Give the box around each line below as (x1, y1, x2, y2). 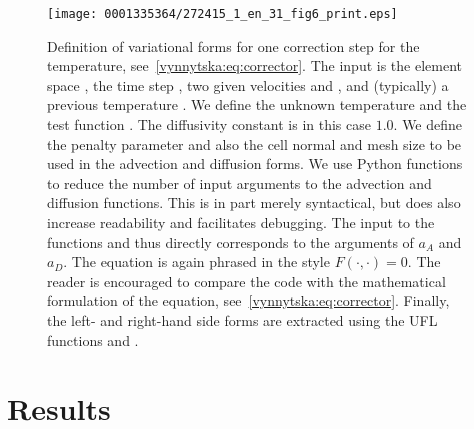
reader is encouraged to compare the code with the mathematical (47, 270, 446, 291)
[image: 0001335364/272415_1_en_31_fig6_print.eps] (47, 7, 398, 21)
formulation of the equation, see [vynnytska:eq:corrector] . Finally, (47, 290, 450, 311)
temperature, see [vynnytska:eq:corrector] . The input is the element (47, 55, 462, 76)
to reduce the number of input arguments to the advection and (47, 172, 432, 193)
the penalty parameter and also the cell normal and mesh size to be (47, 133, 462, 154)
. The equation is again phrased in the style (63, 251, 330, 272)
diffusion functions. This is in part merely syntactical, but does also (47, 192, 461, 213)
